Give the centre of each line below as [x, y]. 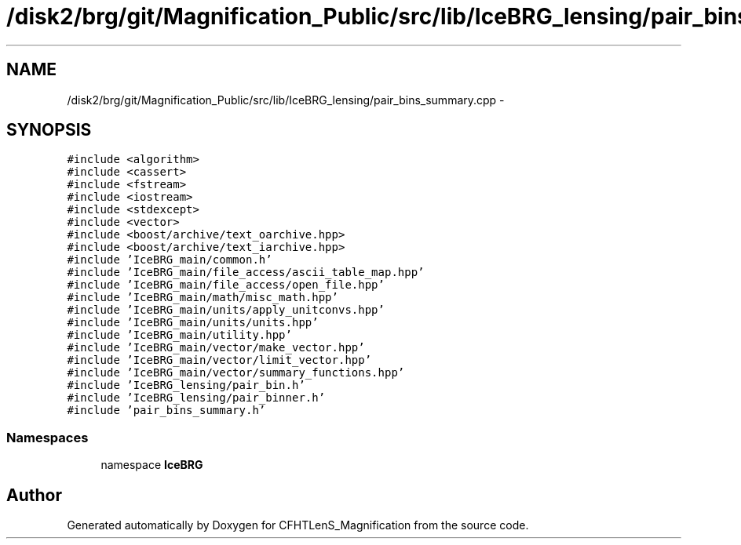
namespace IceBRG [152, 465]
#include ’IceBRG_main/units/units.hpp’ [193, 323]
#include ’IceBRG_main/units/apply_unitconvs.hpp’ [226, 310]
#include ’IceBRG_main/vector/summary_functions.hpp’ [236, 373]
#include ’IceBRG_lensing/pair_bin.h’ [186, 385]
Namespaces [47, 437]
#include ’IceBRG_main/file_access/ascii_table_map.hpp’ [246, 272]
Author [34, 495]
